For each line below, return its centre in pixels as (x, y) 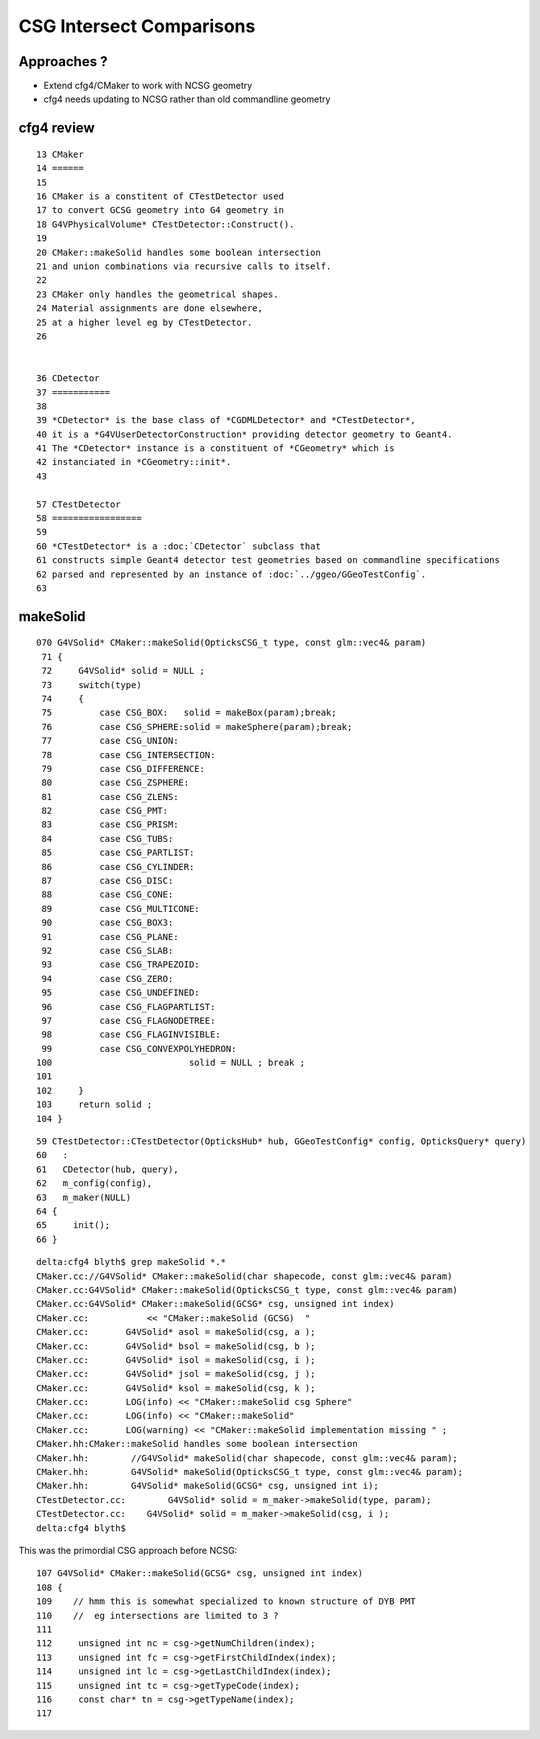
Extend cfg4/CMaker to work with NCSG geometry (148, 86)
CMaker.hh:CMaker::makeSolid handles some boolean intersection (197, 1444)
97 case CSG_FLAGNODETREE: (128, 1020)
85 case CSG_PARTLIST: (118, 853)
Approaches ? (63, 61)
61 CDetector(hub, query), (107, 1169)
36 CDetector (68, 378)
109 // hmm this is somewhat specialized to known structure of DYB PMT (226, 1601)
